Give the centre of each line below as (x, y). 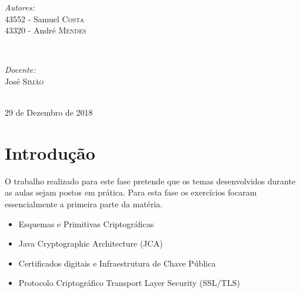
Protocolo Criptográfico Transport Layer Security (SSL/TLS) (129, 283)
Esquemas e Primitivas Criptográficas (86, 223)
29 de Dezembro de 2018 (49, 112)
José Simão (24, 81)
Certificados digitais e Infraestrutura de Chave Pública (117, 263)
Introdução (50, 152)
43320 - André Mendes (46, 30)
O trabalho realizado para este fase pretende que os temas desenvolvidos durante (150, 181)
